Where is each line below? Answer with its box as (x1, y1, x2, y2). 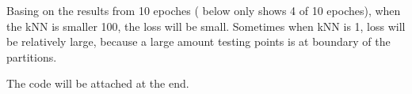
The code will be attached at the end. (6, 75, 189, 92)
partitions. (6, 48, 57, 65)
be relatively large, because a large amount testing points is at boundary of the (6, 33, 391, 50)
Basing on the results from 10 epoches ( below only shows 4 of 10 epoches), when (6, 2, 401, 18)
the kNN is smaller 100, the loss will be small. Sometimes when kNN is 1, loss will (6, 17, 406, 34)
